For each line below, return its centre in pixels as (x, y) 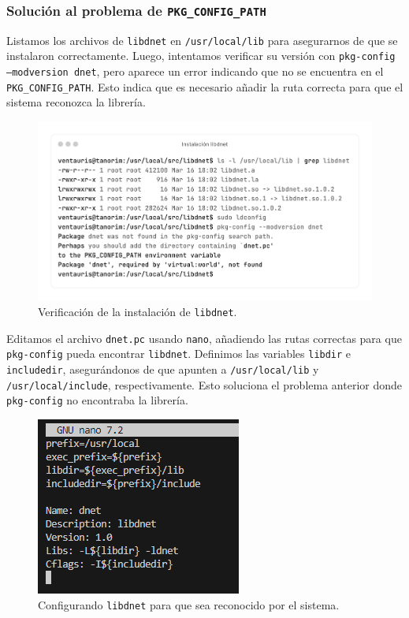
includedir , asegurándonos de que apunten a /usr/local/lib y (163, 369)
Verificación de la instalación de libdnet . (138, 312)
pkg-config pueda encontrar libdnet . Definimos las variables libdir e (179, 354)
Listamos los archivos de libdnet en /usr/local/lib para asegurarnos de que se (202, 40)
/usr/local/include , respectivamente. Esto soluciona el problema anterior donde (204, 384)
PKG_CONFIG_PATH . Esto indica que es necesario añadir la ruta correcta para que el (205, 86)
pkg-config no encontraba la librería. (97, 400)
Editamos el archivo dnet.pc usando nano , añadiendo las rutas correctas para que (204, 338)
